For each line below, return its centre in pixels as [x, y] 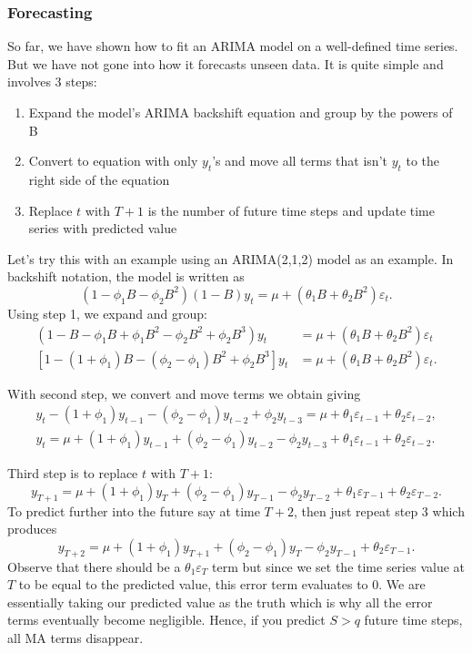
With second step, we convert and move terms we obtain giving [184, 393]
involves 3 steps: [52, 82]
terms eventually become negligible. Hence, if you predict [166, 620]
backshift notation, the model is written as [126, 276]
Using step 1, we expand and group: [107, 313]
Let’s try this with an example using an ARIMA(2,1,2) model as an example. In [231, 258]
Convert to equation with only [113, 161]
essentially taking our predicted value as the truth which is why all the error [220, 602]
